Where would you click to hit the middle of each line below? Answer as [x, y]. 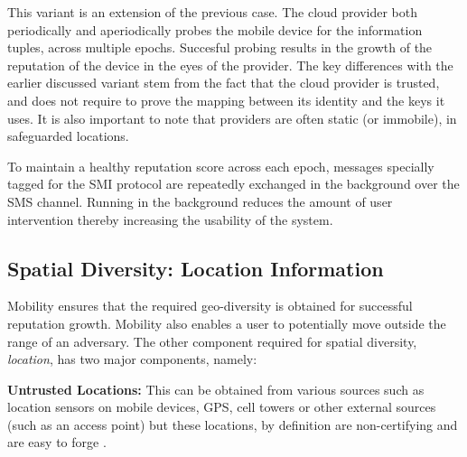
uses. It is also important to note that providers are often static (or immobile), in [232, 118]
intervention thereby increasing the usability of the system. [170, 219]
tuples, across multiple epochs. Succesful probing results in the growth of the [220, 47]
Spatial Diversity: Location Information [196, 268]
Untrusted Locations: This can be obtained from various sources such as [216, 389]
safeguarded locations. [68, 136]
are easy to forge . [57, 442]
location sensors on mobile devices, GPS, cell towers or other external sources [222, 407]
